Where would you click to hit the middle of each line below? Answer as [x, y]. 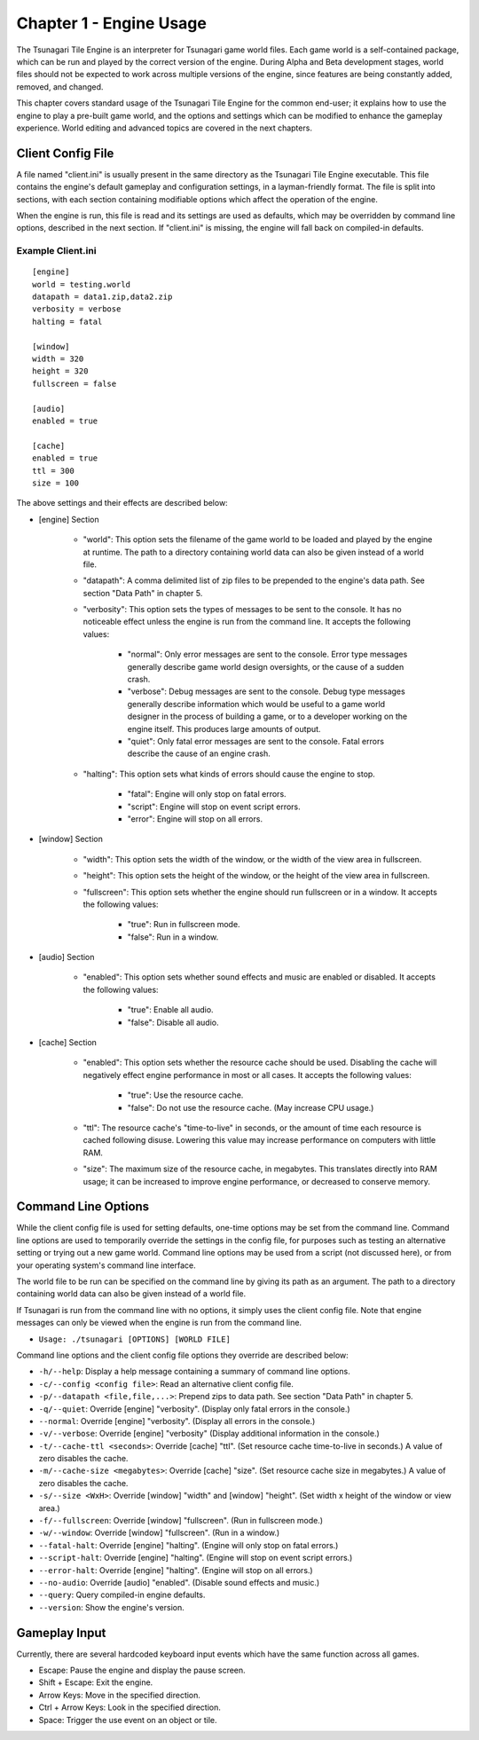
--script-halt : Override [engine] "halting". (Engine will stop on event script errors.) [196, 1558]
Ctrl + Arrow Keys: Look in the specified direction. [130, 1707]
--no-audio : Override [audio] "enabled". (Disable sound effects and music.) [179, 1582]
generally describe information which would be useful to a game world [256, 704]
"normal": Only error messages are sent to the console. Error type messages [267, 654]
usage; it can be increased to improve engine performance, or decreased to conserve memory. [256, 1181]
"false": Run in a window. [173, 937]
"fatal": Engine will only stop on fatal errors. [207, 794]
